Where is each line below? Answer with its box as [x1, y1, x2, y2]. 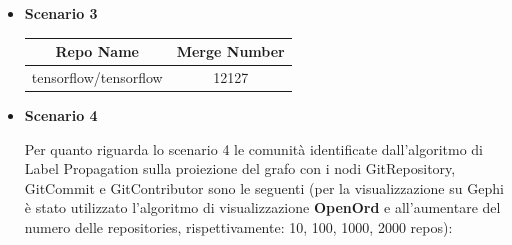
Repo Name [55, 41, 139, 62]
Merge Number [176, 41, 285, 62]
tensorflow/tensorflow [31, 66, 163, 87]
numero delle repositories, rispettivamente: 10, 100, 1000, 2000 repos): [24, 217, 453, 237]
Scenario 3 [24, 3, 98, 23]
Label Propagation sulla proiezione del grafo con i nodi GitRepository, [24, 158, 456, 179]
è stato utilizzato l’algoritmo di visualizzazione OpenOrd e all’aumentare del [24, 197, 501, 218]
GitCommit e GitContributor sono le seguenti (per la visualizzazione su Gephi [24, 177, 504, 198]
